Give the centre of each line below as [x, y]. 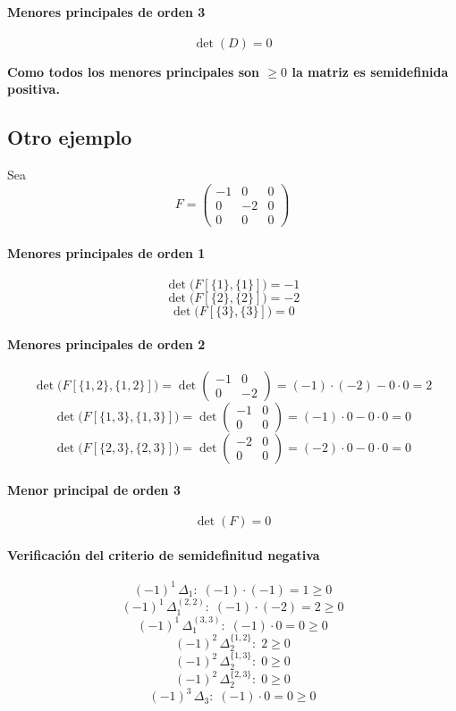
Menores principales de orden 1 [106, 252]
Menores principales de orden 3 [106, 11]
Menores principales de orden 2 [106, 344]
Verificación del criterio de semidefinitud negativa [164, 554]
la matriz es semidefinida [370, 71]
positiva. [34, 89]
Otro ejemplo [70, 137]
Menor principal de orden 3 [94, 490]
